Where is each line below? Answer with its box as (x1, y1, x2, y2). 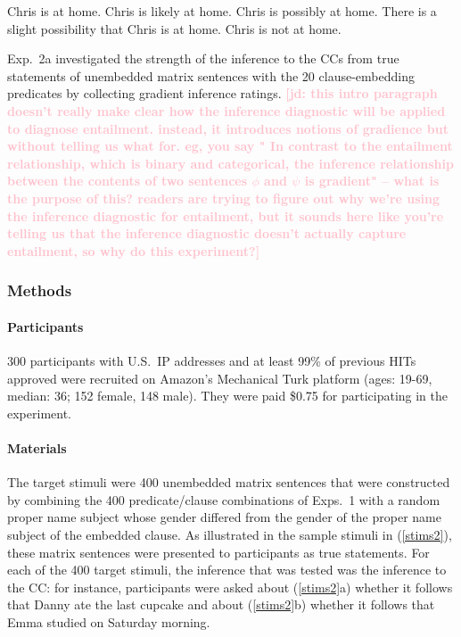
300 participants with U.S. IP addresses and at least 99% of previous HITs (7, 351, 416, 369)
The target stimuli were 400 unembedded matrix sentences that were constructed (7, 473, 450, 492)
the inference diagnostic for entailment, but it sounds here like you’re (7, 206, 444, 225)
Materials (7, 438, 67, 457)
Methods (7, 279, 72, 302)
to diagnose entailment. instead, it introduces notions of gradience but (7, 119, 449, 137)
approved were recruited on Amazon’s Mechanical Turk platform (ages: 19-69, (7, 368, 432, 387)
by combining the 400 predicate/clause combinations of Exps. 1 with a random (7, 490, 440, 509)
